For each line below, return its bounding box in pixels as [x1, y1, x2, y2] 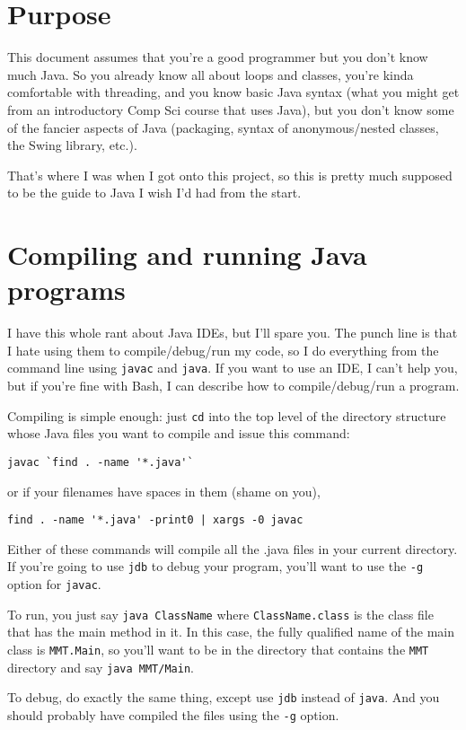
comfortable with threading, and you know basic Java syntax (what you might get [7, 83, 460, 101]
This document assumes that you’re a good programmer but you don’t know [7, 48, 428, 66]
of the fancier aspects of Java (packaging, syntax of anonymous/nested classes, [7, 118, 439, 136]
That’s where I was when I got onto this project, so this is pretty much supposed [7, 165, 453, 184]
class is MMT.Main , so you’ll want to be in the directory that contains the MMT [7, 639, 429, 658]
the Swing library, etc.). [7, 136, 137, 154]
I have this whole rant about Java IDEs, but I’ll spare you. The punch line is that [7, 323, 458, 342]
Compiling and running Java [7, 236, 367, 273]
